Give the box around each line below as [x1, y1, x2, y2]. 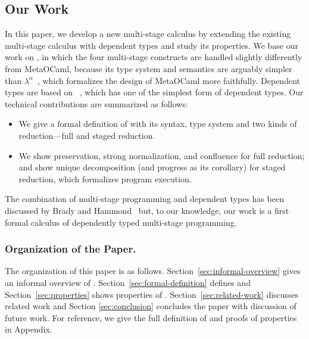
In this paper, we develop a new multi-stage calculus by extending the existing [5, 27, 291, 40]
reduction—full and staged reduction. [18, 129, 155, 141]
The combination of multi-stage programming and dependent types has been [5, 192, 284, 205]
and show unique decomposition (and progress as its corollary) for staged [18, 161, 286, 173]
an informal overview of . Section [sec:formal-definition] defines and [5, 276, 251, 288]
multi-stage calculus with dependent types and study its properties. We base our [5, 39, 298, 51]
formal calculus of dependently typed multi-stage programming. [5, 216, 237, 228]
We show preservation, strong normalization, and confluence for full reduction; [18, 149, 305, 161]
